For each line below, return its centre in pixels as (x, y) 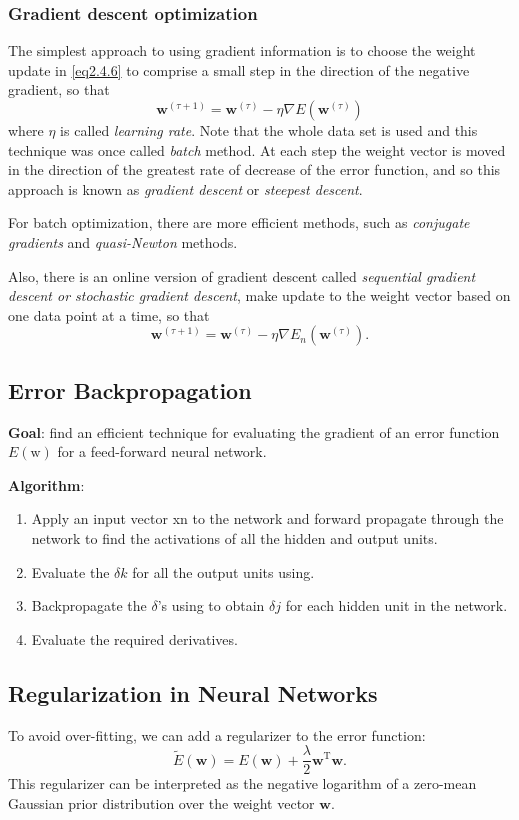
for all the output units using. (223, 571)
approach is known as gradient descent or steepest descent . (185, 188)
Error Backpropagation (130, 389)
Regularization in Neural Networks (193, 692)
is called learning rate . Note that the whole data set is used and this (269, 130)
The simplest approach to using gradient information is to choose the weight (242, 50)
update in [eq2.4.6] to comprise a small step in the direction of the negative (239, 69)
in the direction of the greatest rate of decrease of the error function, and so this (254, 169)
